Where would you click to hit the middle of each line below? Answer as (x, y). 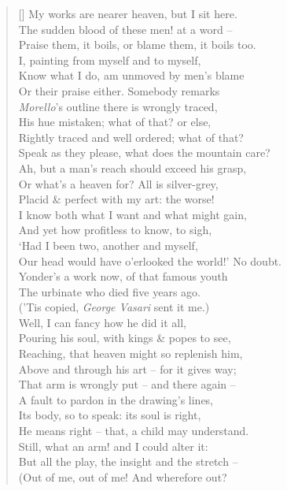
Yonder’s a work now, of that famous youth (123, 276)
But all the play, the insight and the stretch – (128, 461)
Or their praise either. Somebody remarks (119, 90)
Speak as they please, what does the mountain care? (144, 153)
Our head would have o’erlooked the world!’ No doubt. (150, 260)
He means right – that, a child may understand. (134, 431)
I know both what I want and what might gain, (132, 214)
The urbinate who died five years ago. (109, 291)
